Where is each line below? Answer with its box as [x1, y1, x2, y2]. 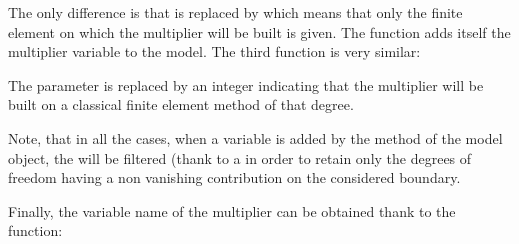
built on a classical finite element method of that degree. [8, 94, 354, 115]
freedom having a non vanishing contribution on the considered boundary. [8, 167, 461, 188]
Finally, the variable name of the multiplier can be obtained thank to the [8, 200, 456, 221]
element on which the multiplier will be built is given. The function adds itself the [8, 21, 511, 42]
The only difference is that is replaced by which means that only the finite [8, 2, 463, 22]
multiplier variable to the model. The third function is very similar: [8, 41, 421, 62]
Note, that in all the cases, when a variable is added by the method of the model [8, 127, 503, 148]
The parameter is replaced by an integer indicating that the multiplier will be [8, 74, 484, 95]
